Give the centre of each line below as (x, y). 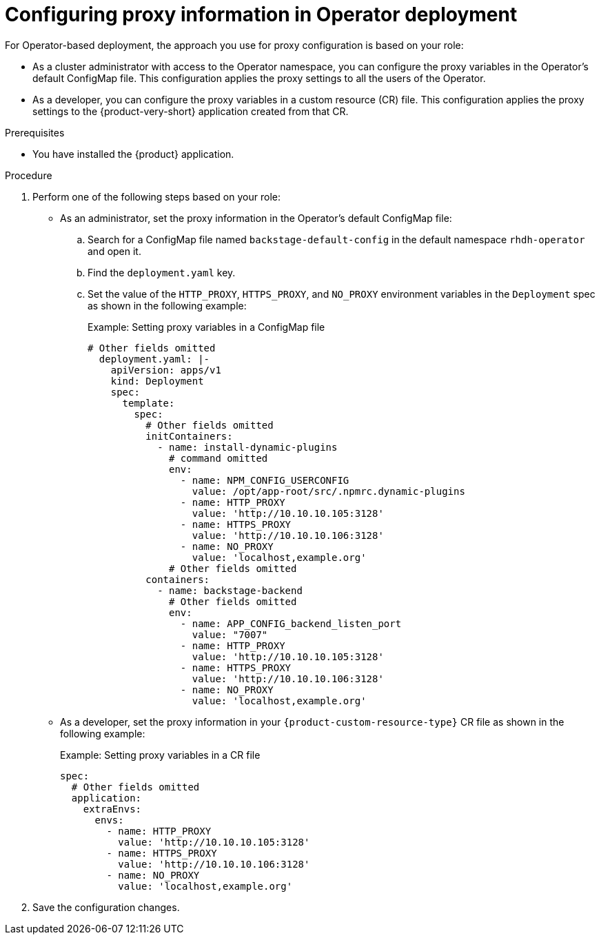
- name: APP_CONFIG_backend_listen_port (291, 623)
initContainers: (189, 436)
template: (149, 403)
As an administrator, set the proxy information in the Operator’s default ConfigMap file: (256, 218)
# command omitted (218, 458)
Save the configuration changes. (106, 907)
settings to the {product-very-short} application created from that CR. (191, 111)
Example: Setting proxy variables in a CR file (160, 755)
